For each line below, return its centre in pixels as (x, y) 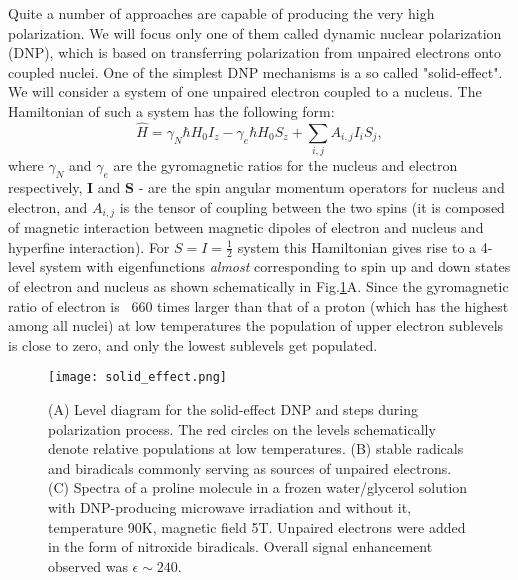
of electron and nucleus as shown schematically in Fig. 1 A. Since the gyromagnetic (258, 285)
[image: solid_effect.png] (137, 377)
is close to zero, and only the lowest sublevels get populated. (193, 344)
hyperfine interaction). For (89, 246)
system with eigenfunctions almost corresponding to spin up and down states (275, 266)
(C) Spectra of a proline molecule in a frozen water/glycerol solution (258, 487)
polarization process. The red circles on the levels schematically (242, 428)
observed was (88, 565)
